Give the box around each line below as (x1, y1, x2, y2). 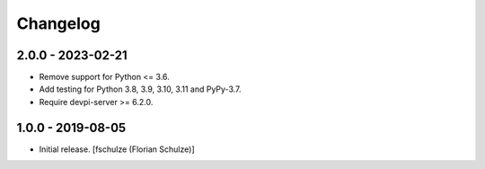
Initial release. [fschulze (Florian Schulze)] (39, 144, 195, 155)
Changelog (16, 13, 101, 33)
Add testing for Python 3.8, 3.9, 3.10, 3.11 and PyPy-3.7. (39, 84, 242, 94)
